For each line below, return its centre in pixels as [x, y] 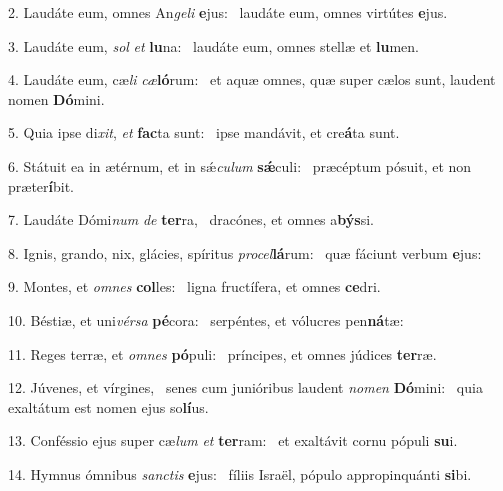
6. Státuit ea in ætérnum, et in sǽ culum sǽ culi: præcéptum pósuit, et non [240, 165]
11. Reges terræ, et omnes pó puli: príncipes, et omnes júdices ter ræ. [222, 353]
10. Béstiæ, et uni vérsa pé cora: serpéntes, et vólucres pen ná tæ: [206, 319]
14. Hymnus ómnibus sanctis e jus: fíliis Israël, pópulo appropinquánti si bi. [240, 473]
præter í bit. [41, 185]
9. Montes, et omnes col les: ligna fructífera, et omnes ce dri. [194, 286]
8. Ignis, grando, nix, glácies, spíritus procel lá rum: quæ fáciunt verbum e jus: [245, 252]
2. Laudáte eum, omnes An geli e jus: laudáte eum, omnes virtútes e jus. [228, 12]
